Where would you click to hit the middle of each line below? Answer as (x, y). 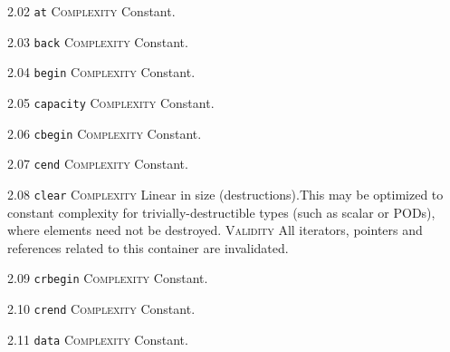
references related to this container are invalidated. (148, 247)
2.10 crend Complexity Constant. (101, 309)
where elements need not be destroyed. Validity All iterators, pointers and (215, 230)
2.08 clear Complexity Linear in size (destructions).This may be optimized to (225, 194)
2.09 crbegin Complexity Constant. (108, 278)
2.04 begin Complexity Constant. (101, 72)
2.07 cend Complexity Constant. (98, 164)
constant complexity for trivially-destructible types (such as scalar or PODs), (221, 212)
